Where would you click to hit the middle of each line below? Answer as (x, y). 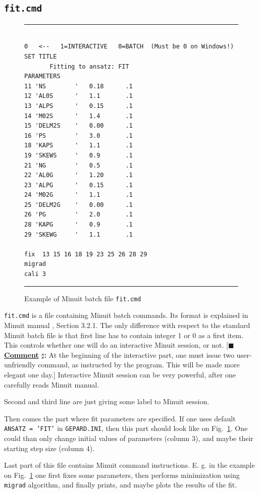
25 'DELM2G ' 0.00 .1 (79, 205)
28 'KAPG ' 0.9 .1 (79, 225)
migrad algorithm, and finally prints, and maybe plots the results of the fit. (121, 485)
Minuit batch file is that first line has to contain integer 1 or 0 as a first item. (124, 335)
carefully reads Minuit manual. (52, 384)
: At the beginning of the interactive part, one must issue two (139, 354)
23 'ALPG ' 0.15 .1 (79, 185)
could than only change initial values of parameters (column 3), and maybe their (129, 438)
